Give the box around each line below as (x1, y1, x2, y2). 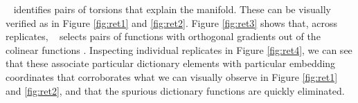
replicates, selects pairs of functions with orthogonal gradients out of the (6, 29, 321, 44)
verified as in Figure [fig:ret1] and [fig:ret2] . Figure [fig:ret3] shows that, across (6, 15, 338, 30)
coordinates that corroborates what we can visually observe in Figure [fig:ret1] (6, 69, 338, 84)
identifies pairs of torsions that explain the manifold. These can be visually (13, 2, 331, 16)
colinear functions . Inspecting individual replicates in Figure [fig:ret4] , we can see (6, 42, 352, 57)
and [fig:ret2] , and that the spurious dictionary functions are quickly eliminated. (6, 83, 345, 97)
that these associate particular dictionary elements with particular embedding (6, 56, 336, 71)
